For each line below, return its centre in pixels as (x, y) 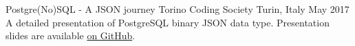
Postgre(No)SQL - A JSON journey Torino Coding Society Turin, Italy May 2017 (177, 9)
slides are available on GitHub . (71, 36)
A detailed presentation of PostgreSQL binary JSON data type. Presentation (168, 22)
